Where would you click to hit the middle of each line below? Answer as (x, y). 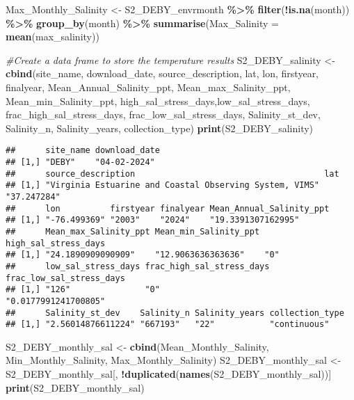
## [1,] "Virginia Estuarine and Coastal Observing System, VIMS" (163, 185)
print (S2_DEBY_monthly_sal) (75, 387)
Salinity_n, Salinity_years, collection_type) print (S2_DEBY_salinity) (160, 128)
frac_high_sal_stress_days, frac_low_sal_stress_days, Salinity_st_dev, (163, 114)
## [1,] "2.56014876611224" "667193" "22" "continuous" (168, 325)
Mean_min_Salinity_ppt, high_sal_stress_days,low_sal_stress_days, (158, 101)
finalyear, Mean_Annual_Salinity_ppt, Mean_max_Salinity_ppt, (148, 87)
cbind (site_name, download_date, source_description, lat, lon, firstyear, (162, 73)
